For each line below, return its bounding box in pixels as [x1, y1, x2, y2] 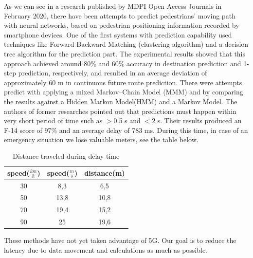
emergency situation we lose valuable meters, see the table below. [4, 134, 199, 145]
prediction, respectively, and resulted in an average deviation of [18, 68, 207, 78]
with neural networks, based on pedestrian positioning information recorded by [4, 20, 239, 30]
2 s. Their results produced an [152, 115, 242, 126]
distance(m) [84, 167, 125, 178]
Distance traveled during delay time [13, 150, 120, 161]
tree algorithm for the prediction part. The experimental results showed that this [4, 48, 246, 58]
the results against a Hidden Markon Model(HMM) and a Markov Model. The [4, 96, 237, 106]
